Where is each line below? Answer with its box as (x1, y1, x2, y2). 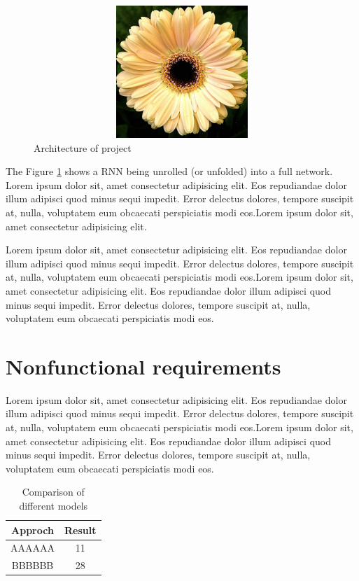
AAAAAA (10, 540, 55, 555)
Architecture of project (34, 140, 132, 155)
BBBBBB (11, 558, 54, 573)
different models (19, 498, 88, 512)
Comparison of (22, 484, 85, 499)
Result (64, 522, 97, 537)
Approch (11, 522, 54, 537)
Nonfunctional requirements (6, 351, 281, 380)
